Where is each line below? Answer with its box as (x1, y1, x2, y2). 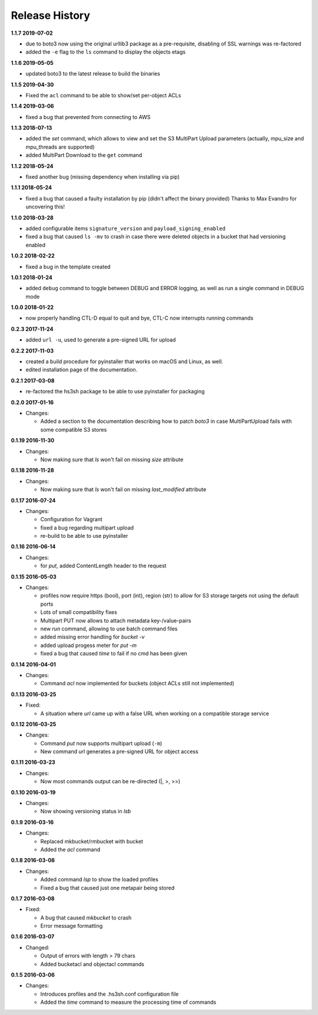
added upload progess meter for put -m (40, 642, 137, 649)
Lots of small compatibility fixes (40, 609, 117, 616)
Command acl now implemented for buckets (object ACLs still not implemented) (40, 680, 235, 687)
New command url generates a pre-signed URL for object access (40, 748, 198, 755)
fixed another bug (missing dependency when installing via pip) (25, 173, 180, 180)
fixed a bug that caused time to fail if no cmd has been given (40, 650, 188, 657)
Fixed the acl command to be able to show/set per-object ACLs (25, 91, 181, 98)
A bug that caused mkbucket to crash (40, 914, 132, 921)
